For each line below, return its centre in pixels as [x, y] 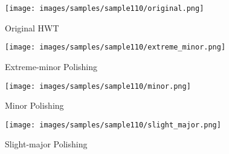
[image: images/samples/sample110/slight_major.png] [113, 125]
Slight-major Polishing [46, 144]
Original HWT [32, 27]
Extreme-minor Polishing [51, 66]
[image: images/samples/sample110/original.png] [105, 8]
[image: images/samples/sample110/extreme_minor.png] [115, 47]
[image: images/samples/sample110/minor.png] [98, 86]
